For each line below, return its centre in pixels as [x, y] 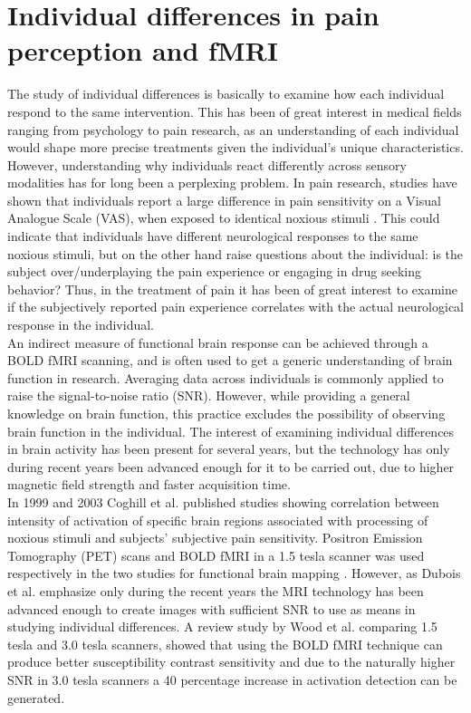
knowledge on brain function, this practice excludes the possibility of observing [226, 413]
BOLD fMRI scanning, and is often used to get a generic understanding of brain [230, 360]
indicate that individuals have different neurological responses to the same [213, 236]
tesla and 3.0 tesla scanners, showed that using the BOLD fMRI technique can [225, 644]
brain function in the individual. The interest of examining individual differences [231, 431]
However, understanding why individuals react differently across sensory [207, 164]
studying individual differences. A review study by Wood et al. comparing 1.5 [222, 626]
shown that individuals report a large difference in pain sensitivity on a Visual [224, 200]
